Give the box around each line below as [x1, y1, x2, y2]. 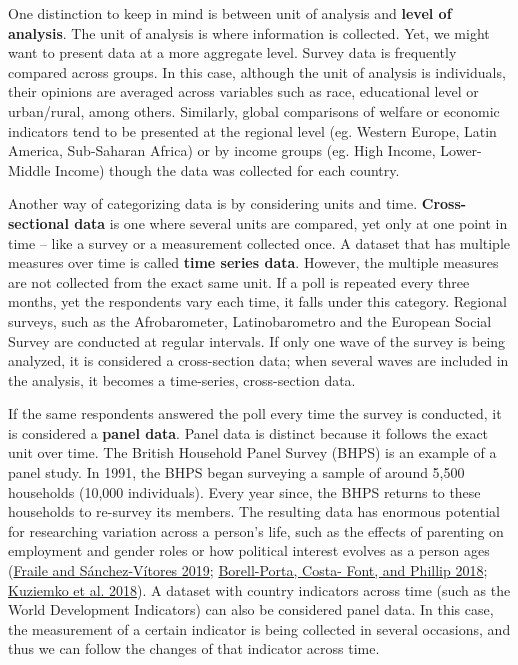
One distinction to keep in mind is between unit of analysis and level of [8, 3, 452, 23]
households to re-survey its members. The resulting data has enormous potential [8, 501, 500, 522]
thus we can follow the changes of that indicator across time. [8, 638, 380, 659]
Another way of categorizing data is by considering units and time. [8, 193, 418, 214]
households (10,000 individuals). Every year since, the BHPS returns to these [8, 481, 481, 502]
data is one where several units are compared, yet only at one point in [74, 212, 508, 233]
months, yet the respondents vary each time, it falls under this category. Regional [8, 291, 507, 312]
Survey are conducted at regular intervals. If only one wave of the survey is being [8, 330, 506, 351]
